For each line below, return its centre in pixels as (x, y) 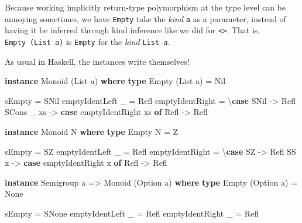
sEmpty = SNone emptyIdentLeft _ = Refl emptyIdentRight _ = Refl (132, 213)
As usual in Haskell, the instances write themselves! (97, 61)
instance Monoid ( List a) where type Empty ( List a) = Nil (115, 81)
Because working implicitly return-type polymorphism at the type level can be (145, 7)
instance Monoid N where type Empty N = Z (92, 131)
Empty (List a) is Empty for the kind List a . (87, 41)
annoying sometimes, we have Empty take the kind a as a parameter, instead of (145, 18)
